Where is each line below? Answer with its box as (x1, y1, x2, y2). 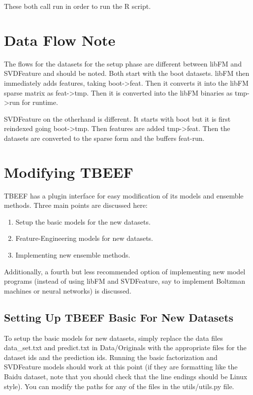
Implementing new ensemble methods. (15, 249, 130, 260)
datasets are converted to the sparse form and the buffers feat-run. (4, 132, 205, 143)
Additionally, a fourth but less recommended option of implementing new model (4, 266, 246, 276)
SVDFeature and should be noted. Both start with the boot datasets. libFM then (4, 68, 250, 78)
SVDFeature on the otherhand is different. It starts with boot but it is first (4, 113, 231, 124)
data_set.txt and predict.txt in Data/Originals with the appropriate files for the (4, 342, 247, 353)
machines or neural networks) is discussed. (4, 285, 131, 296)
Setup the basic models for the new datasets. (15, 216, 151, 227)
